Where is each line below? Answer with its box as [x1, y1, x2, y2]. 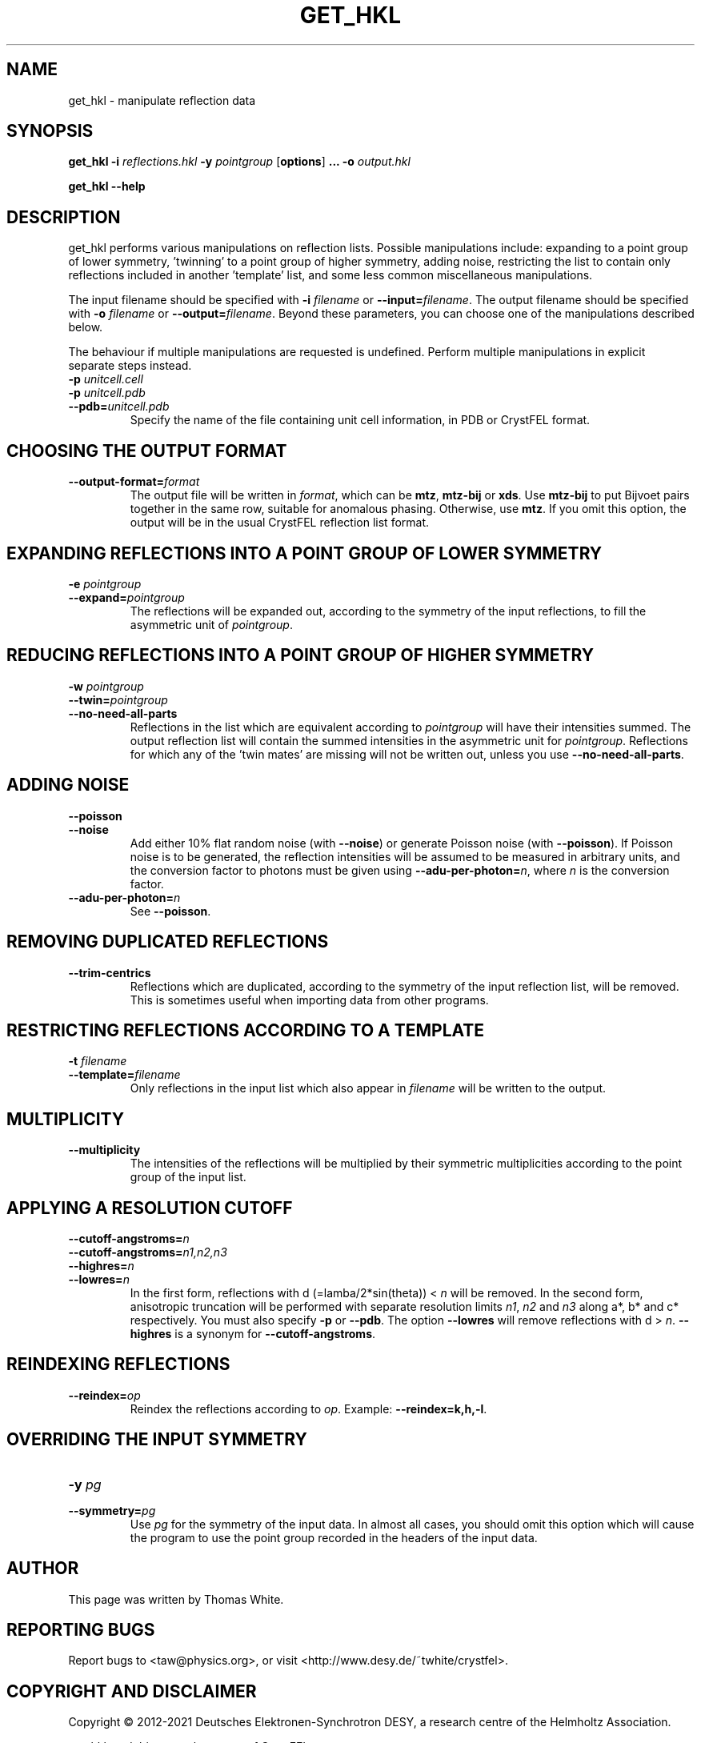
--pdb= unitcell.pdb [68, 399, 170, 414]
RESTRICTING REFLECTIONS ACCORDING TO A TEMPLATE [6, 1020, 485, 1040]
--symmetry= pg [68, 1503, 156, 1517]
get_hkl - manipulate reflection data [68, 93, 256, 107]
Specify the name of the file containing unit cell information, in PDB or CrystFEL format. [130, 413, 591, 427]
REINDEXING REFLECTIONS [6, 1354, 230, 1375]
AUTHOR [6, 1558, 79, 1579]
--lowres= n [68, 1272, 130, 1287]
